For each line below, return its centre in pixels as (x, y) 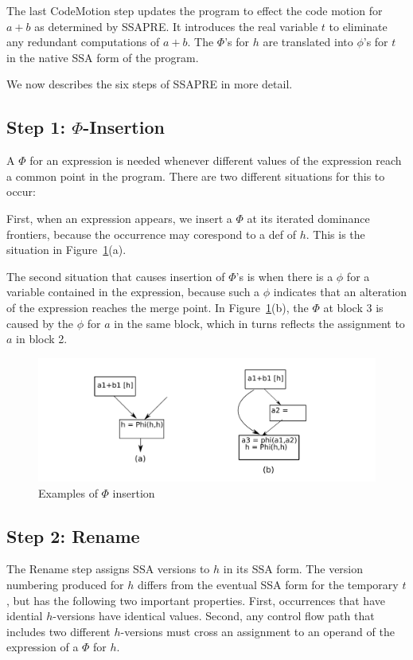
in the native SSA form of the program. (103, 57)
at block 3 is (353, 307)
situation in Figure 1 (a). (66, 250)
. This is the (335, 234)
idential (25, 616)
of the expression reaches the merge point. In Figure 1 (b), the (158, 307)
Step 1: (36, 127)
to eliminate (358, 26)
